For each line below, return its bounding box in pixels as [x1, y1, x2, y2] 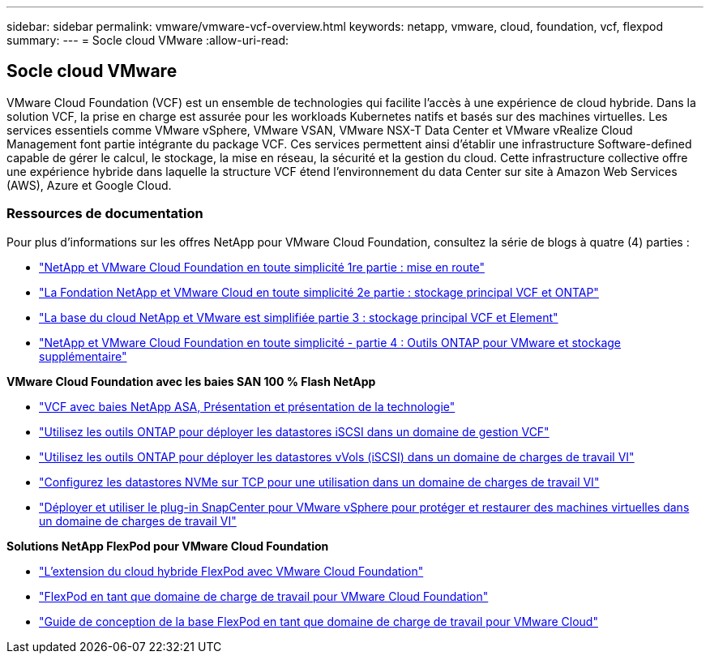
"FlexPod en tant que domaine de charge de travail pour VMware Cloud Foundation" [39, 589, 489, 603]
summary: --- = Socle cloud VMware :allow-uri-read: [6, 33, 289, 47]
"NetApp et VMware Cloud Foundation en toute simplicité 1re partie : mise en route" [39, 259, 485, 274]
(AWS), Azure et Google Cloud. [6, 178, 172, 192]
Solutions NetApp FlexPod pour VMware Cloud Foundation [6, 538, 329, 553]
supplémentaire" [39, 349, 127, 363]
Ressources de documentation [6, 205, 203, 222]
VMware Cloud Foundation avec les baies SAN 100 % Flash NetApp [6, 374, 376, 388]
